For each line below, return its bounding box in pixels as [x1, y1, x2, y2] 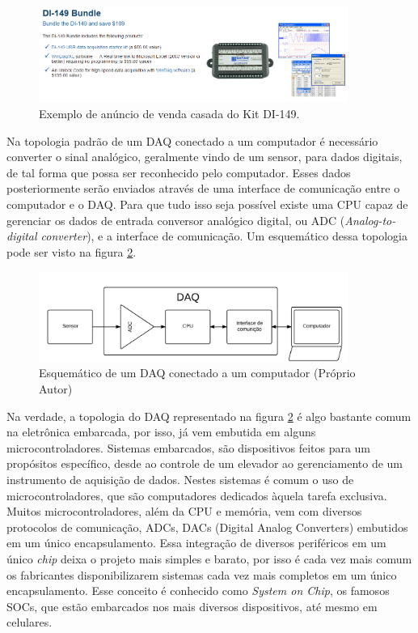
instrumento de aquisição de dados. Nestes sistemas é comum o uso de [6, 470, 354, 487]
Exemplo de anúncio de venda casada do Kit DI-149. [39, 105, 300, 122]
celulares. [6, 614, 53, 631]
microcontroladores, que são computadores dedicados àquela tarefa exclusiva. [6, 486, 387, 503]
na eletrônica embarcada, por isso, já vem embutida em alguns [6, 423, 316, 440]
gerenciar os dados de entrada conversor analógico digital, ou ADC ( [6, 211, 345, 228]
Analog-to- [344, 211, 396, 228]
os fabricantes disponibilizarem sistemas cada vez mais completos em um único [6, 566, 397, 583]
